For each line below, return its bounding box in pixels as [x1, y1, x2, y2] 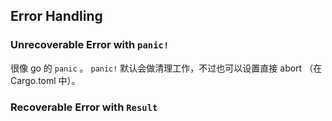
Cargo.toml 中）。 [10, 74, 81, 86]
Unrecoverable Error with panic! [10, 38, 170, 52]
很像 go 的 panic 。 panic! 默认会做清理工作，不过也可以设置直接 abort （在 [10, 62, 323, 74]
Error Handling [10, 8, 103, 25]
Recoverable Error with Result [10, 100, 158, 114]
